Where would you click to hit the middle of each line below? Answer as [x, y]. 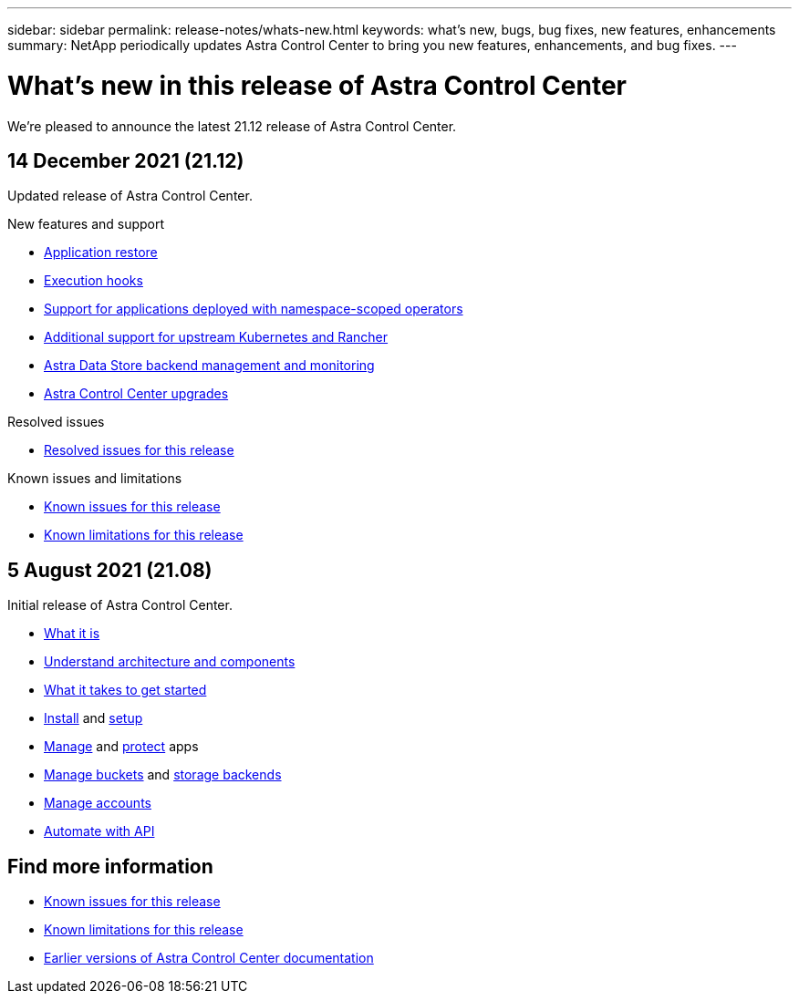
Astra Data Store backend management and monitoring [209, 366]
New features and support [86, 224]
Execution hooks [93, 281]
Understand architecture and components [170, 662]
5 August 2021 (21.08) [110, 570]
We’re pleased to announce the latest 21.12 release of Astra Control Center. [232, 126]
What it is [72, 634]
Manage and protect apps [121, 747]
